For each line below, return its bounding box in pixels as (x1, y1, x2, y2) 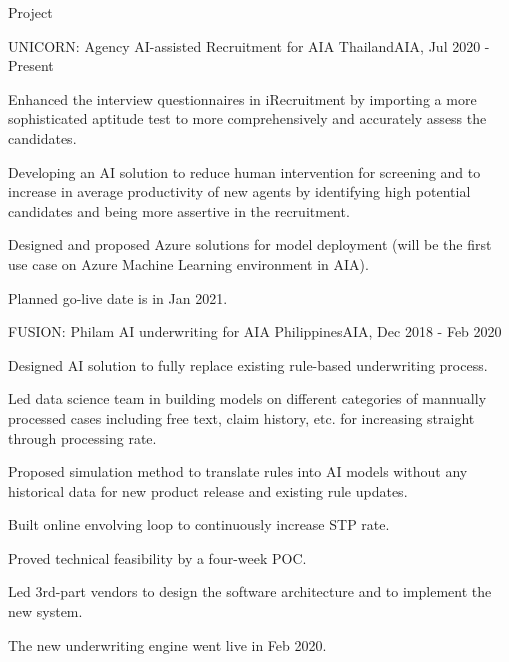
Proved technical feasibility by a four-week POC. (8, 547, 307, 568)
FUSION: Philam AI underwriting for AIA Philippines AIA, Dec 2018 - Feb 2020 (8, 321, 502, 342)
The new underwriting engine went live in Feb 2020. (8, 634, 327, 655)
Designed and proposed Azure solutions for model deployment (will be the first (8, 234, 492, 255)
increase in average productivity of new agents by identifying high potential (8, 181, 471, 202)
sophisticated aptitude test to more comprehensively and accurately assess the (8, 108, 487, 129)
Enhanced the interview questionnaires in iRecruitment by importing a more (8, 88, 477, 109)
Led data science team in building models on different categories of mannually (8, 388, 487, 409)
